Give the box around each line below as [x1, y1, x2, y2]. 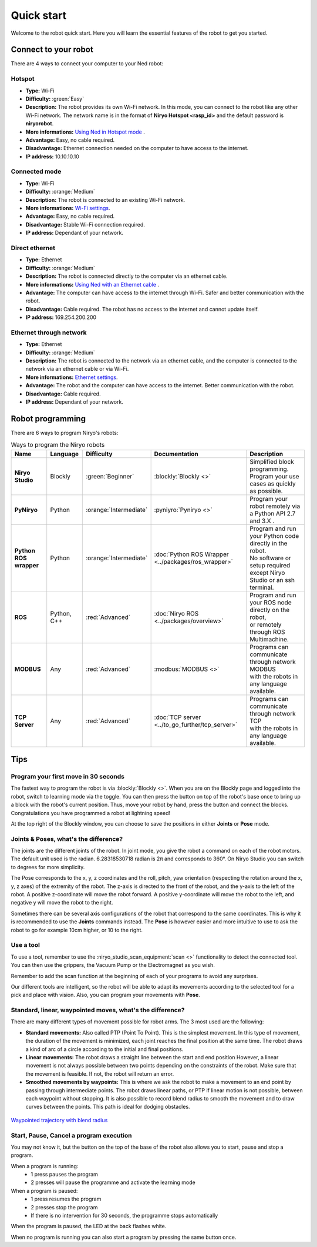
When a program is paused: [11, 1187, 78, 1194]
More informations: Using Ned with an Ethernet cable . [25, 281, 160, 288]
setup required [249, 561, 291, 569]
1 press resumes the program [31, 1195, 102, 1203]
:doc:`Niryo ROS [154, 609, 199, 617]
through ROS [249, 627, 285, 636]
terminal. [249, 583, 274, 591]
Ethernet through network [11, 328, 87, 337]
